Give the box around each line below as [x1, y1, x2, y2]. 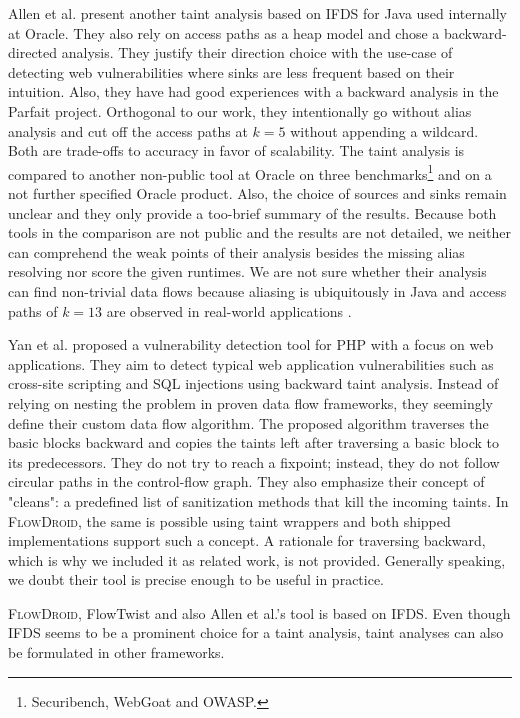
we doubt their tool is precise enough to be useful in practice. [8, 569, 385, 590]
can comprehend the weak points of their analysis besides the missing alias [8, 241, 465, 262]
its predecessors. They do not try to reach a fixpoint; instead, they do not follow [8, 451, 500, 472]
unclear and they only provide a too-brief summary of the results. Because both [8, 202, 497, 223]
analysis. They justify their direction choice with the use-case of [61, 42, 453, 63]
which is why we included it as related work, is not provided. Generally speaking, [8, 549, 506, 570]
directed [8, 42, 58, 63]
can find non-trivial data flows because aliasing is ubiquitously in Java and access [8, 280, 507, 301]
